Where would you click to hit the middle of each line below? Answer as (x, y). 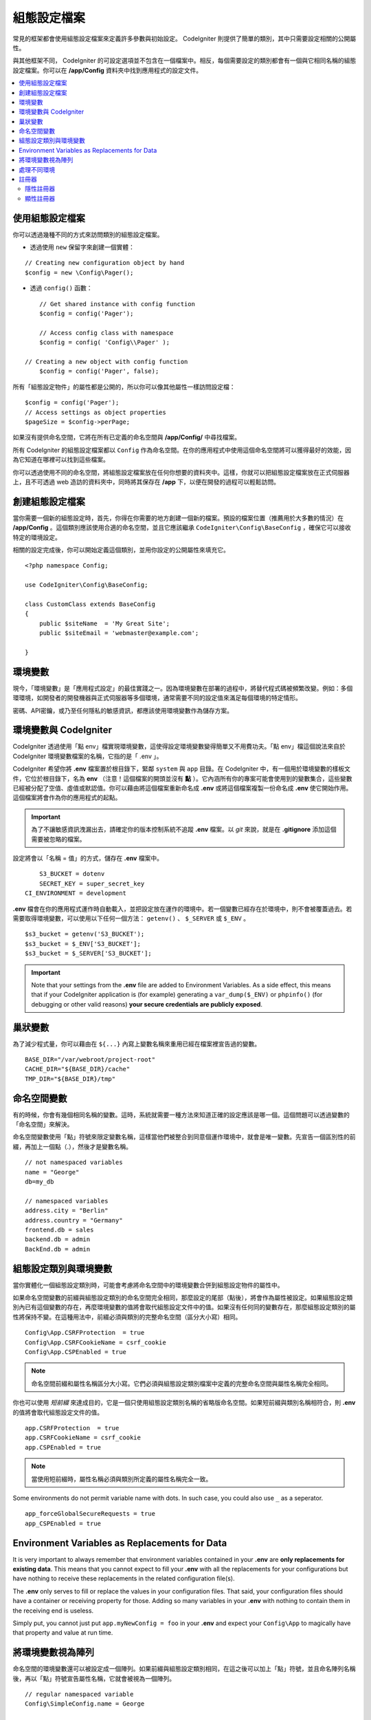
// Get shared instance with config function (117, 304)
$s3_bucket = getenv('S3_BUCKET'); (85, 934)
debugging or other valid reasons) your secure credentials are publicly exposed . (147, 1004)
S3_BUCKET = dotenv (72, 874)
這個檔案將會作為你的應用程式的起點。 (67, 797)
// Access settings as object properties (95, 412)
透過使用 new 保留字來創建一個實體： (82, 247)
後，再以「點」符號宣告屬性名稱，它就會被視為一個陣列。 (94, 1678)
